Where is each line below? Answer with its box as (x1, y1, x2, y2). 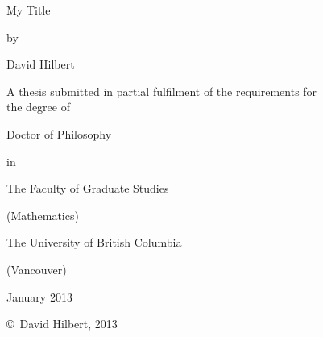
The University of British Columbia (6, 234, 182, 251)
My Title (6, 2, 51, 18)
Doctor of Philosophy (6, 125, 112, 142)
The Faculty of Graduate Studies (6, 180, 169, 197)
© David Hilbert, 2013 (6, 315, 118, 332)
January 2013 (6, 288, 72, 305)
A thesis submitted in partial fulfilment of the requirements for (6, 82, 317, 99)
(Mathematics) (6, 206, 79, 223)
